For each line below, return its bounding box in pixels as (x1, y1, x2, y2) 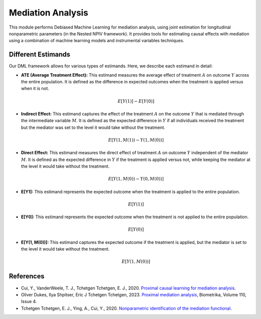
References (9, 272, 44, 281)
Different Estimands (9, 50, 71, 59)
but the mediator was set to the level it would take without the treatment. (21, 124, 165, 130)
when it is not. (21, 85, 49, 92)
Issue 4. (21, 299, 37, 304)
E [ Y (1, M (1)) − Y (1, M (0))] (108, 137, 164, 143)
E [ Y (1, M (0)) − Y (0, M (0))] (108, 176, 164, 182)
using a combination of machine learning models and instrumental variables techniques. (9, 38, 185, 44)
